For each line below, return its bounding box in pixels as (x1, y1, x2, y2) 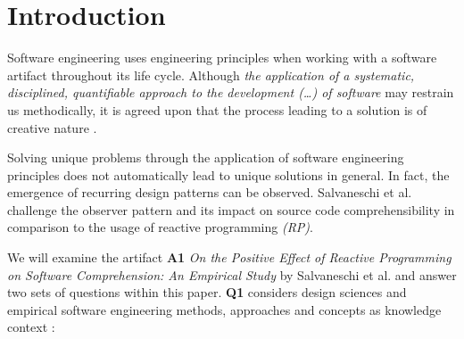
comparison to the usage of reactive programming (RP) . (7, 218, 313, 236)
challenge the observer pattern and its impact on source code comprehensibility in (7, 200, 455, 219)
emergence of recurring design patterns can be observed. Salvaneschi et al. (7, 183, 412, 202)
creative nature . (7, 118, 97, 136)
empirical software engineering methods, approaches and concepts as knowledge (7, 300, 442, 318)
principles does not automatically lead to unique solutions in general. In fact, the (7, 165, 450, 184)
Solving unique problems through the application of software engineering (7, 148, 404, 167)
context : (7, 318, 55, 336)
